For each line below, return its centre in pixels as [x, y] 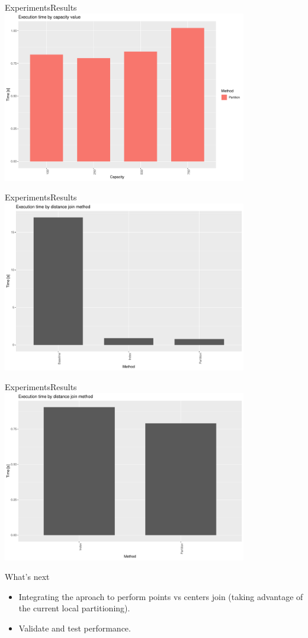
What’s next [27, 577]
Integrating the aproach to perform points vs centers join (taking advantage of [161, 596]
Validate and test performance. [75, 628]
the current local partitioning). [74, 608]
